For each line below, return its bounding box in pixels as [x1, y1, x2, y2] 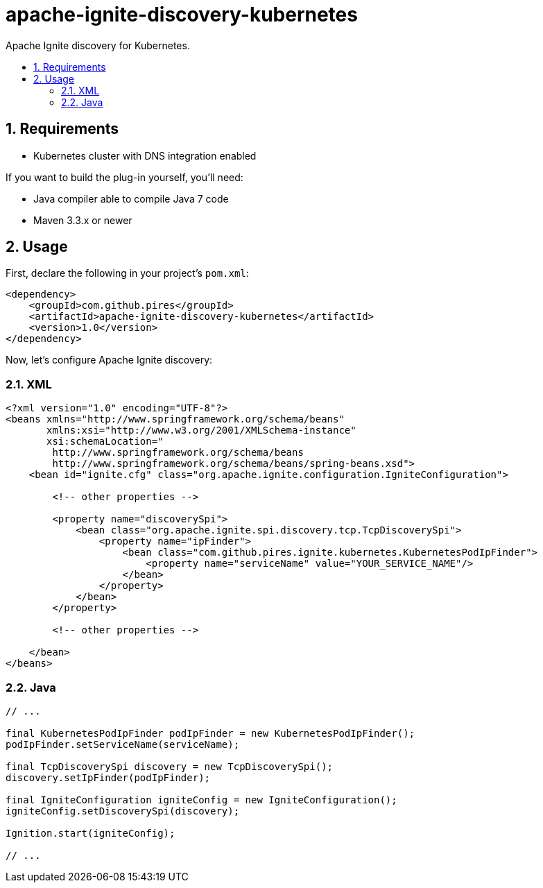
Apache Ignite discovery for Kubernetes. [6, 39, 190, 51]
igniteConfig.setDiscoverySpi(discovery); [6, 805, 240, 817]
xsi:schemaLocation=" [46, 436, 164, 447]
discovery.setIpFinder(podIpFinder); [6, 771, 211, 783]
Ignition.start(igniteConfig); [6, 827, 175, 839]
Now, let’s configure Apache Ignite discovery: [6, 354, 213, 366]
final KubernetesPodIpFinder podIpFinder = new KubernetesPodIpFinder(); [6, 727, 415, 739]
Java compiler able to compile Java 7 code [33, 192, 229, 205]
